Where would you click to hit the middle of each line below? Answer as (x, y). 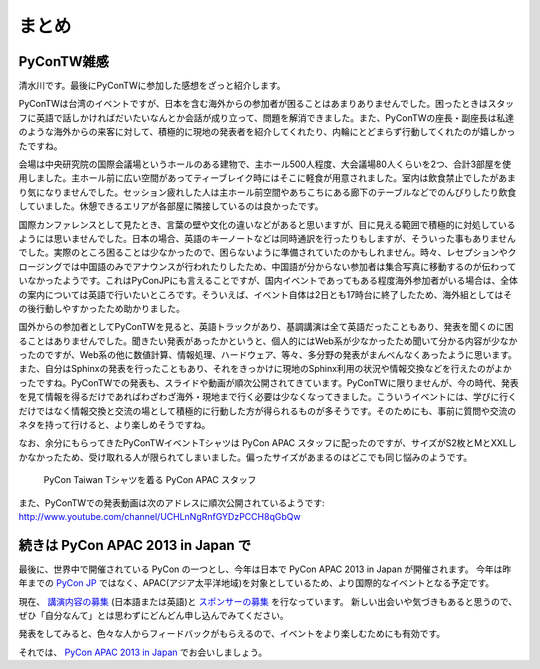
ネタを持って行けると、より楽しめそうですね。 (114, 425)
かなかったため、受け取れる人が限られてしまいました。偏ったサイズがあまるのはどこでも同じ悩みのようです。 (245, 457)
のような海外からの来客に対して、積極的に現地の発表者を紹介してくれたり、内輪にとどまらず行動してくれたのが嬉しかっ (267, 132)
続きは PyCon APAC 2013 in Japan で (135, 545)
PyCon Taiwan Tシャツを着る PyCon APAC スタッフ (150, 480)
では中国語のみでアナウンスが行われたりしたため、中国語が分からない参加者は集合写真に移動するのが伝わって (289, 266)
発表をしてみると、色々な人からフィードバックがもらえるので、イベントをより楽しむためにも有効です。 (232, 634)
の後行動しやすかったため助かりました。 (101, 308)
